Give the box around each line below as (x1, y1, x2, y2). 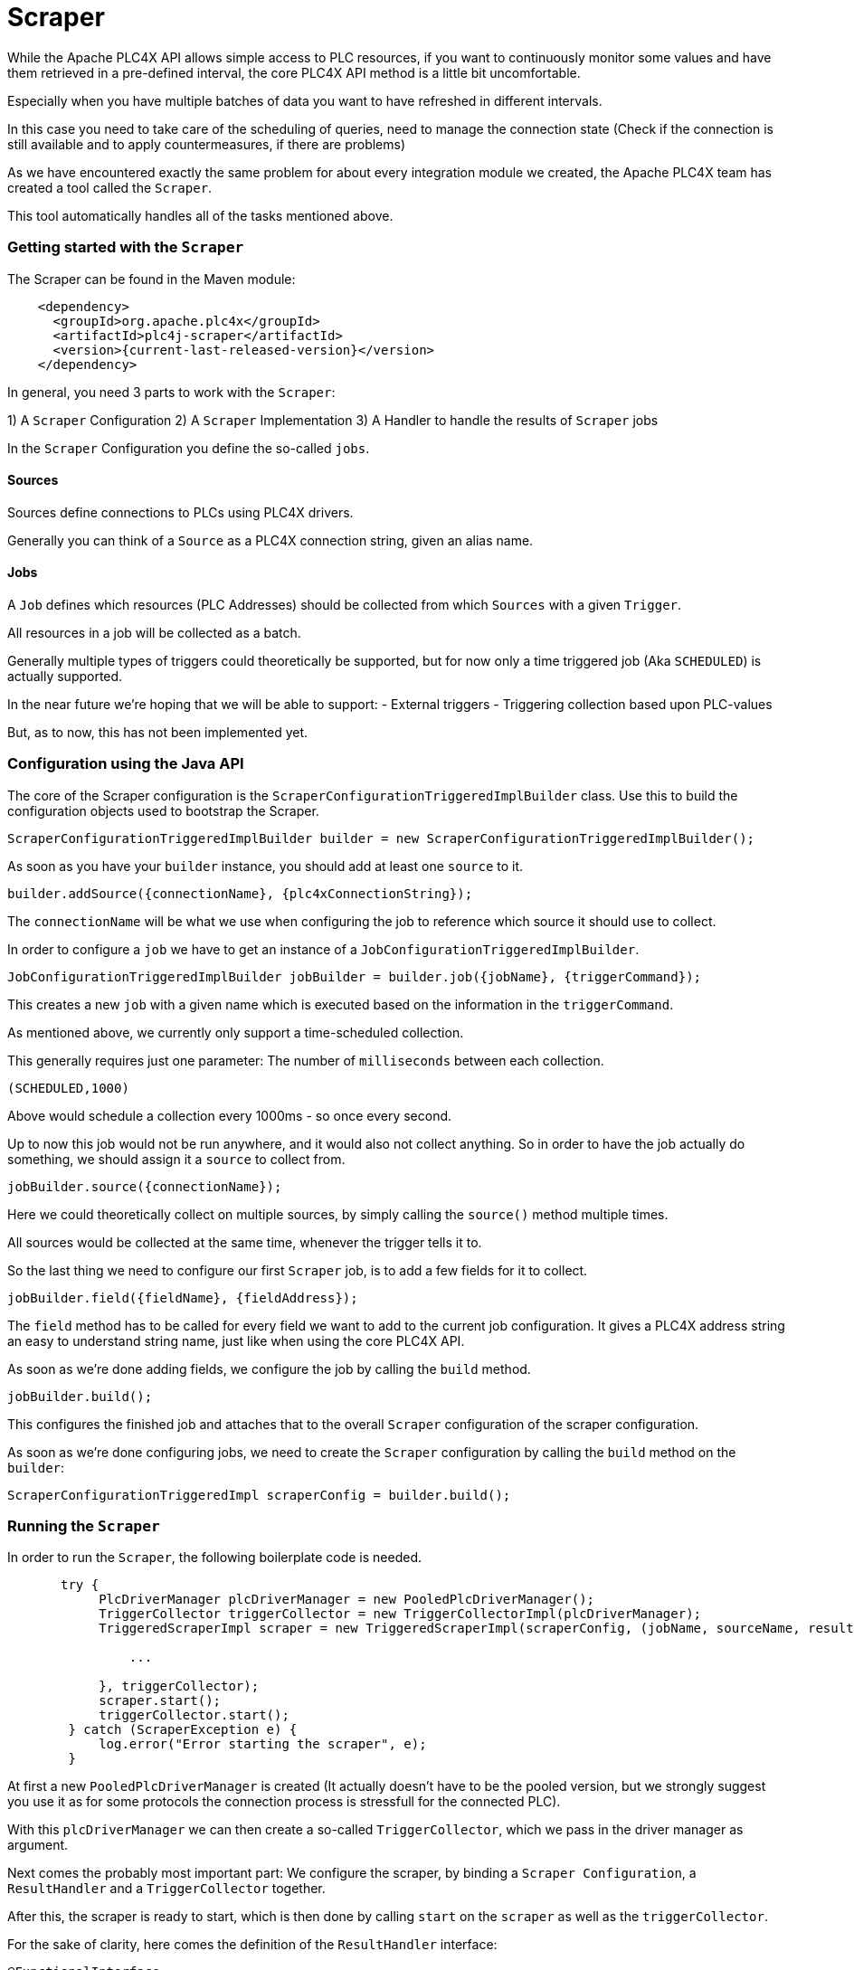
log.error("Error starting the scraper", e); (99, 1737, 427, 1752)
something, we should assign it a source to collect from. (7, 1151, 346, 1167)
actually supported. (7, 668, 123, 684)
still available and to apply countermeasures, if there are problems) (7, 136, 406, 152)
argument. (7, 1837, 69, 1853)
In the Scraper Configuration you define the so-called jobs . (7, 440, 370, 456)
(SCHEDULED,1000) (7, 1080, 129, 1095)
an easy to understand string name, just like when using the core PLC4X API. (7, 1332, 465, 1349)
